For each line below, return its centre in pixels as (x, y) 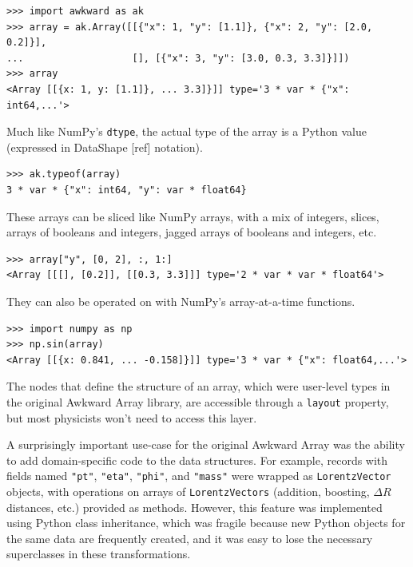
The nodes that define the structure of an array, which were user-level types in (199, 386)
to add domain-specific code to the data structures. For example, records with (197, 460)
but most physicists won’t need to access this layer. (132, 417)
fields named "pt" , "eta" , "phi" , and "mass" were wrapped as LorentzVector (199, 476)
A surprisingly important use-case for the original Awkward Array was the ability (206, 444)
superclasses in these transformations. (99, 554)
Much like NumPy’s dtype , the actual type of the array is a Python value (187, 131)
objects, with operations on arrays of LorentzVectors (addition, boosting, (188, 492)
